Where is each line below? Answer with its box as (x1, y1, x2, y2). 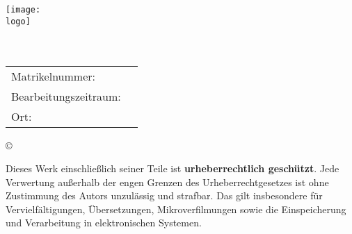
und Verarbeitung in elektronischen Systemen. (6, 215, 202, 230)
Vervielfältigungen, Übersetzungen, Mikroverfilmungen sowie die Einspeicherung (6, 201, 346, 216)
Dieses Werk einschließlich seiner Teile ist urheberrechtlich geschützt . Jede (6, 161, 339, 176)
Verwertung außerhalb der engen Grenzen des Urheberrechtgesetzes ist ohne (6, 174, 329, 189)
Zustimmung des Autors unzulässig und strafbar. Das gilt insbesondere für (6, 188, 323, 203)
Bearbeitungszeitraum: (11, 87, 121, 104)
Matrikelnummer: (11, 67, 95, 84)
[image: (6, 5, 41, 15)
